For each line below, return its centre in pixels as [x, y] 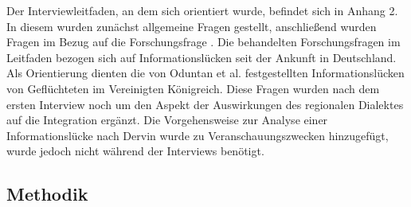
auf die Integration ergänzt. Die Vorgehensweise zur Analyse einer [167, 120]
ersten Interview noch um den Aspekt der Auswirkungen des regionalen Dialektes [205, 104]
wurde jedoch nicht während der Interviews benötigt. [135, 151]
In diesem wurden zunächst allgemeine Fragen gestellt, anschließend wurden [192, 26]
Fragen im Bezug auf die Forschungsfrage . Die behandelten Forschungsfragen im [204, 42]
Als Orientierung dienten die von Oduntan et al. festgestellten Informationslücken [205, 73]
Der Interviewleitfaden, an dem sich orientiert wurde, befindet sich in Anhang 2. [202, 10]
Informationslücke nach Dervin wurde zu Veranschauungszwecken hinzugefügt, [198, 135]
